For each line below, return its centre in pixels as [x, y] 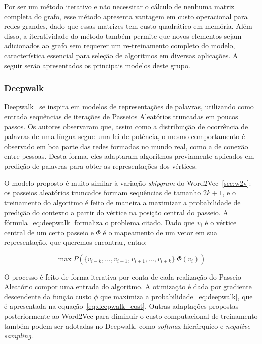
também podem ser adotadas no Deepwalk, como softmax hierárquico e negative [127, 326]
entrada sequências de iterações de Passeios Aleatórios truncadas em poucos [121, 116]
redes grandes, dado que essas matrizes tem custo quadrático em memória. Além [128, 26]
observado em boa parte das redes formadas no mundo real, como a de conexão [126, 146]
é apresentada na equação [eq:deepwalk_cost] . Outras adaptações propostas [121, 306]
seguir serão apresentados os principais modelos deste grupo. [97, 65]
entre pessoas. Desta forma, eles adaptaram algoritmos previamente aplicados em [129, 156]
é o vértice [221, 222]
